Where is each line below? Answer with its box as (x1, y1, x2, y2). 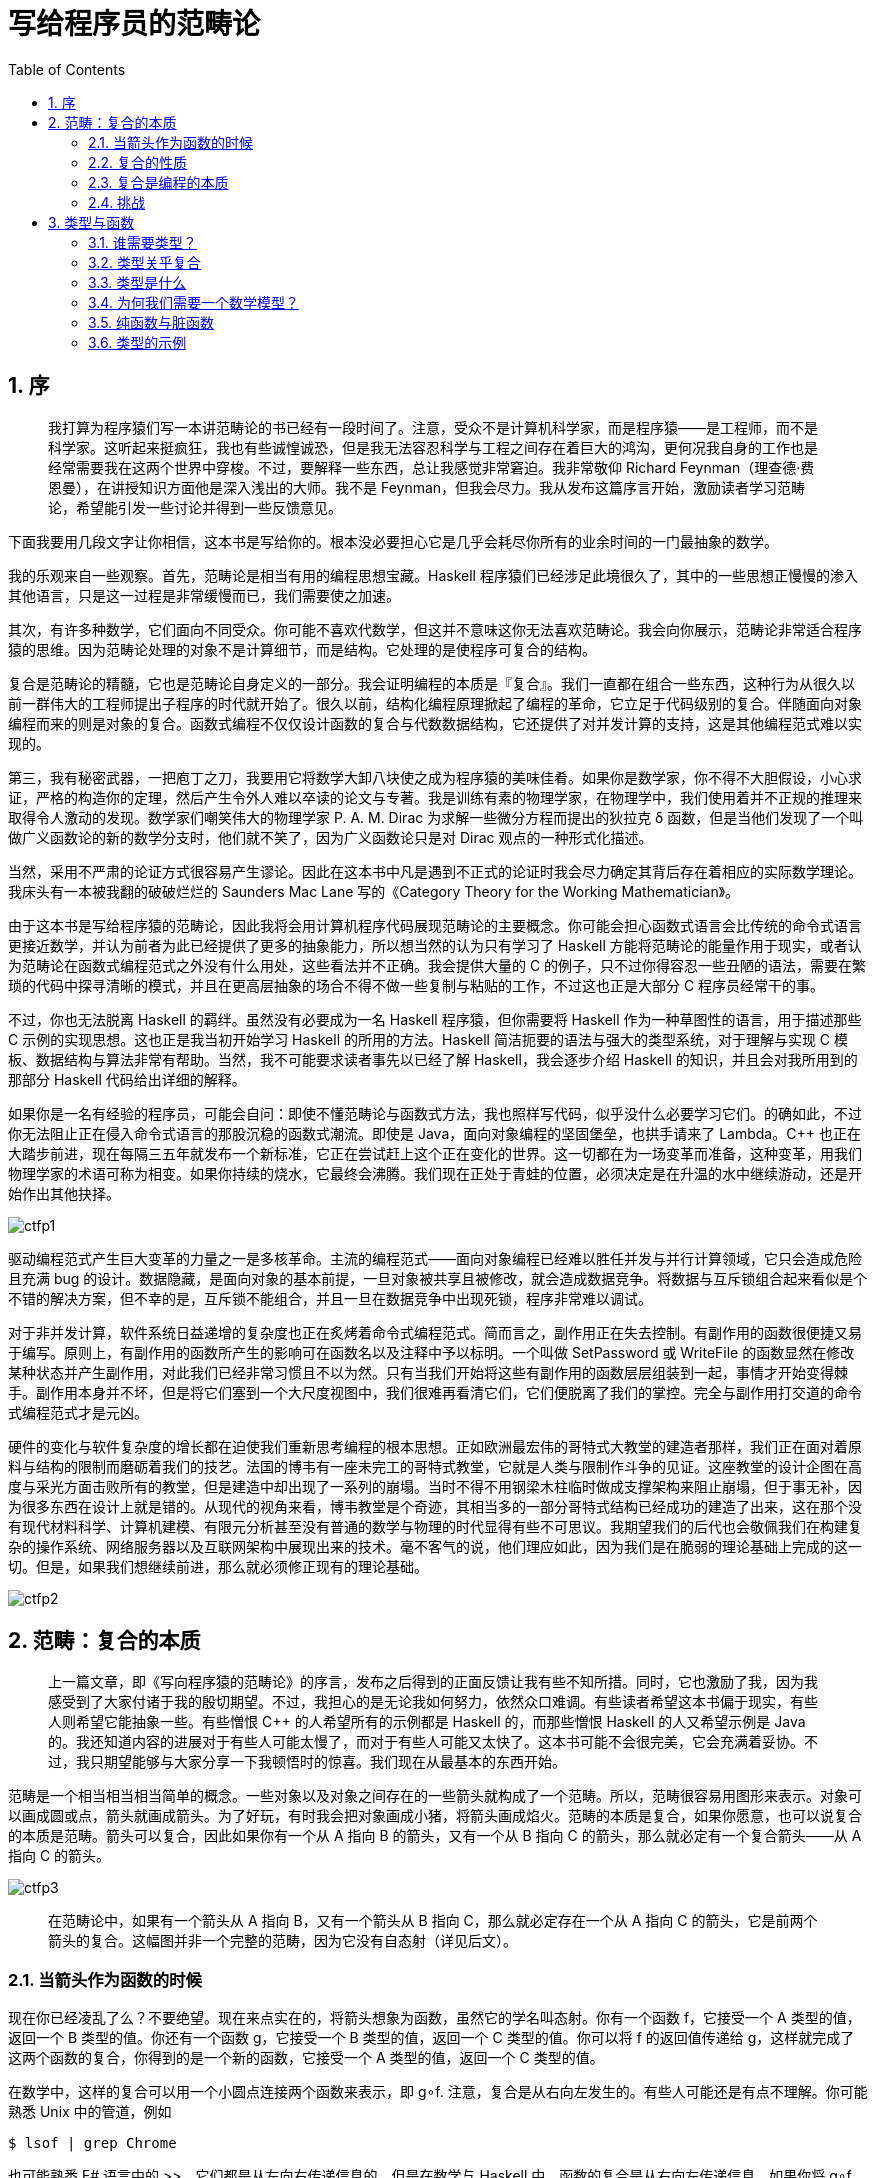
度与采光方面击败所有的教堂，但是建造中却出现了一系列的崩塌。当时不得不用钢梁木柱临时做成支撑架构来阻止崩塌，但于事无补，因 (8, 1477, 862, 1495)
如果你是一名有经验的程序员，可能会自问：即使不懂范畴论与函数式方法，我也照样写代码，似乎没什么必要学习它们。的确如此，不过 (8, 1104, 862, 1122)
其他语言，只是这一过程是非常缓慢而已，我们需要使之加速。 (8, 586, 400, 604)
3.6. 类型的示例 (88, 333, 187, 351)
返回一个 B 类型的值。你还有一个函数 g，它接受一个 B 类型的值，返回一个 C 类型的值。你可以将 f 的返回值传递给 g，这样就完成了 (8, 2029, 855, 2047)
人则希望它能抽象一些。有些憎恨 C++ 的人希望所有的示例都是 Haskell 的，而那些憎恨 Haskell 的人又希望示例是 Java (48, 1713, 806, 1731)
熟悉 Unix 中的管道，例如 (8, 2103, 172, 2121)
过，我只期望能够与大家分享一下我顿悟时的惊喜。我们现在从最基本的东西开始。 (48, 1753, 566, 1771)
